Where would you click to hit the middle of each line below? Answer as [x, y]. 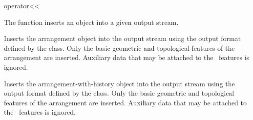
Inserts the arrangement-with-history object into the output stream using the [119, 83]
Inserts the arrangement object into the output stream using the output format [123, 38]
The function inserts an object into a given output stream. [91, 22]
